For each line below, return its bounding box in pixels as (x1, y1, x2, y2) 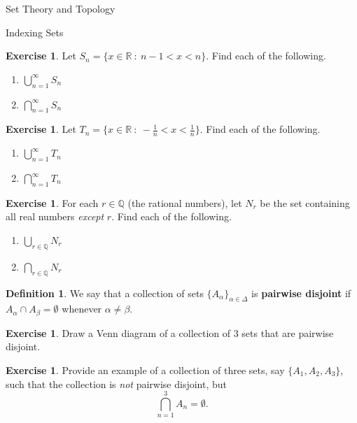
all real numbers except (6, 209, 104, 224)
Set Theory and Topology (6, 1, 115, 15)
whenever (62, 301, 102, 316)
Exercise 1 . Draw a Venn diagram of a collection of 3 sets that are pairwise (6, 325, 334, 340)
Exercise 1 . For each (6, 195, 99, 210)
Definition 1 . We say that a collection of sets (6, 285, 204, 300)
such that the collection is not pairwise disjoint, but (6, 376, 227, 391)
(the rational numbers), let (127, 195, 242, 210)
